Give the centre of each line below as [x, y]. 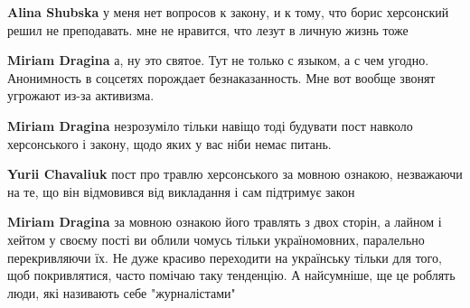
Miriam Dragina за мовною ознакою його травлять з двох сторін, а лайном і [225, 222]
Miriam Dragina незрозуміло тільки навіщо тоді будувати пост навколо [210, 125]
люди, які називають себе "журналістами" [122, 292]
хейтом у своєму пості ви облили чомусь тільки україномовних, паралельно [216, 239]
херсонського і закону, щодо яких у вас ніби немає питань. [169, 143]
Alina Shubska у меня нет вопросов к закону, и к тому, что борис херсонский [228, 12]
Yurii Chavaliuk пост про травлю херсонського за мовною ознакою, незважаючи [235, 174]
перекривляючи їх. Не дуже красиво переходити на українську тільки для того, [225, 257]
